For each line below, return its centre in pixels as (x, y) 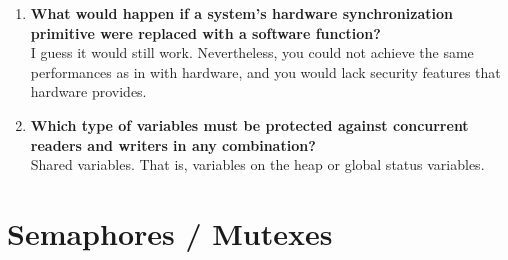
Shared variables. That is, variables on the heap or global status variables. (257, 164)
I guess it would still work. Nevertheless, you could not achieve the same (252, 52)
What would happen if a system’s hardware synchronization (241, 13)
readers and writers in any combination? (173, 144)
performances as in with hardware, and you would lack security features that (265, 71)
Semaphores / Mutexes (170, 232)
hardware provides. (88, 91)
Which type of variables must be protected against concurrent (249, 124)
